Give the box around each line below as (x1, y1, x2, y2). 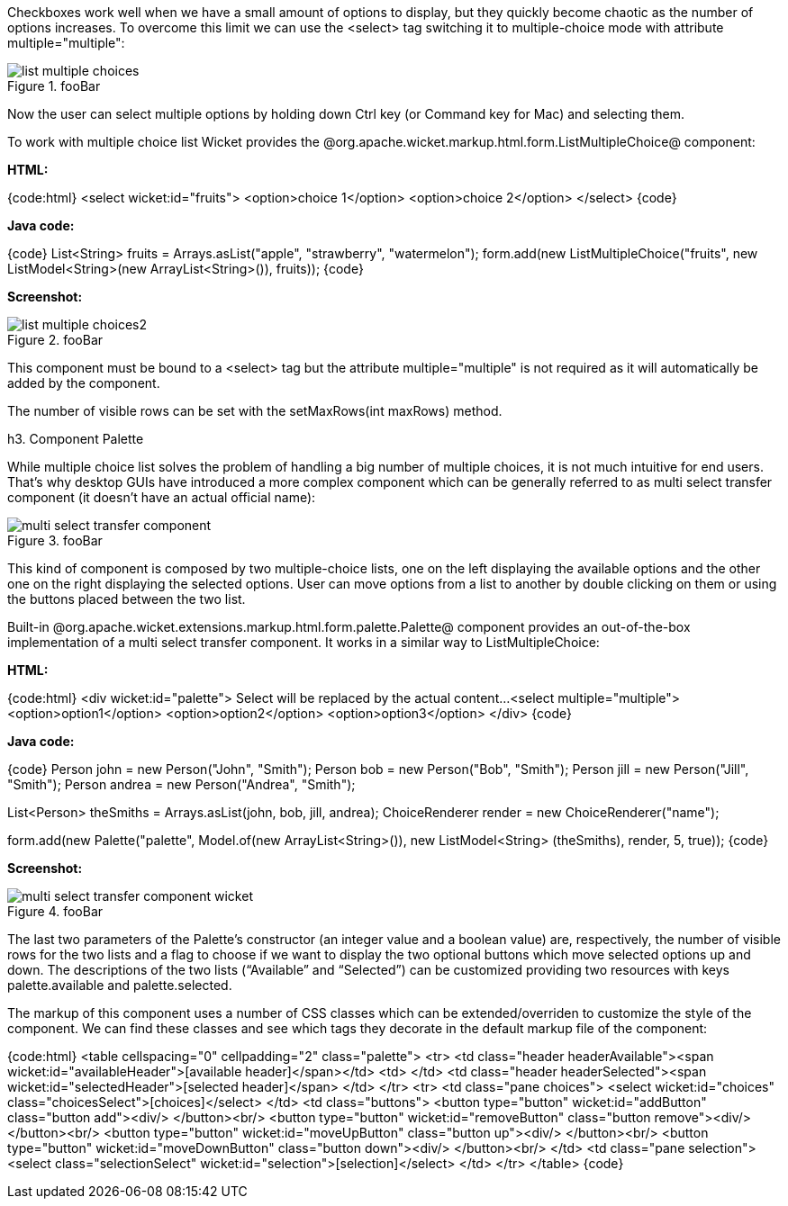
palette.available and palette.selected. (7, 977, 232, 993)
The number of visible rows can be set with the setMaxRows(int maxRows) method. (7, 403, 503, 418)
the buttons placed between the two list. (7, 591, 246, 607)
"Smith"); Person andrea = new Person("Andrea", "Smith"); (7, 777, 356, 792)
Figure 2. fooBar (7, 332, 104, 347)
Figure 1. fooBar (7, 78, 101, 94)
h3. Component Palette (7, 431, 144, 446)
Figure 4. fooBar (7, 904, 104, 919)
